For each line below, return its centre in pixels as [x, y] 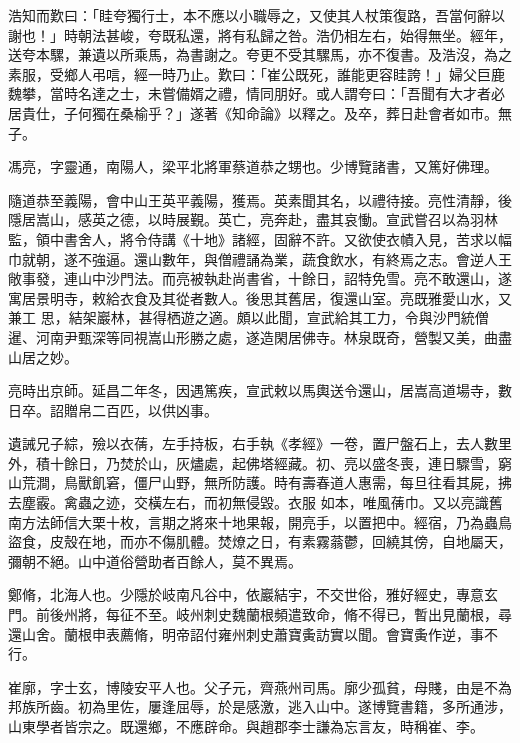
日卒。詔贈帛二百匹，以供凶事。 [113, 409]
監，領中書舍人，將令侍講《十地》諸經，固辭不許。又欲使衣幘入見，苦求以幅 [260, 238]
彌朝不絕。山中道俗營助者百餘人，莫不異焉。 [155, 560]
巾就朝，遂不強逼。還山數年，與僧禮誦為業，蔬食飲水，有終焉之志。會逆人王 [260, 258]
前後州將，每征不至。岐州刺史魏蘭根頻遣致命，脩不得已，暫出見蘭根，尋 [273, 614]
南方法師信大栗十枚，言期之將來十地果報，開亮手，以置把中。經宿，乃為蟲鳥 [260, 521]
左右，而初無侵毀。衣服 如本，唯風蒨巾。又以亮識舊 [332, 502]
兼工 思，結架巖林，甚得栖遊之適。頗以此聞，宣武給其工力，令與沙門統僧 [248, 317]
